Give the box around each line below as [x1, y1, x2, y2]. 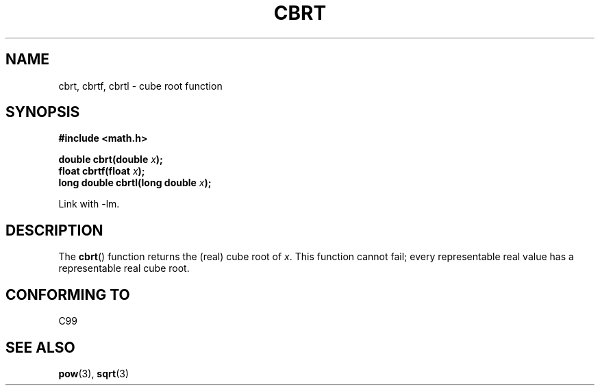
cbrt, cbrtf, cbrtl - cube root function [58, 79, 223, 92]
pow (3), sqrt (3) [58, 367, 129, 379]
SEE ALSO [5, 338, 75, 356]
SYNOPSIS [5, 103, 80, 121]
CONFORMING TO [5, 286, 130, 303]
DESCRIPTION [5, 221, 103, 239]
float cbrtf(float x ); [58, 165, 145, 177]
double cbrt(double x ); [58, 153, 163, 166]
